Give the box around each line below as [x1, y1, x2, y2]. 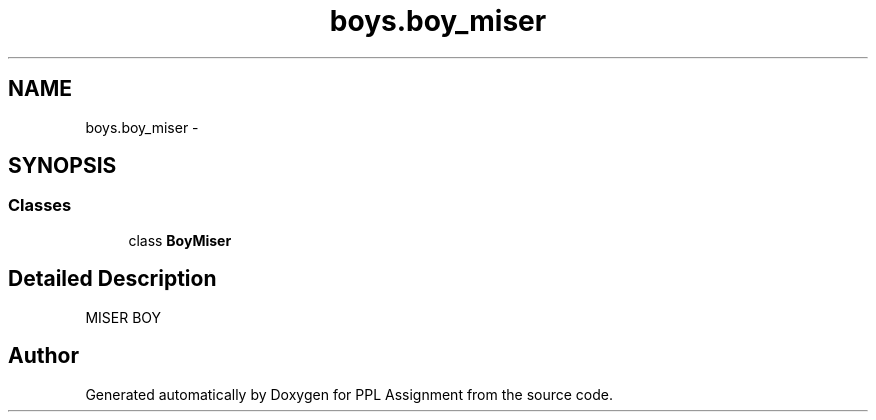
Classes [8, 195, 72, 216]
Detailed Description [8, 266, 217, 292]
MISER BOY [85, 308, 162, 326]
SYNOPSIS [8, 153, 117, 179]
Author [8, 343, 79, 369]
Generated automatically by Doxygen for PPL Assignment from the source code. [85, 385, 614, 403]
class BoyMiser [128, 231, 232, 249]
